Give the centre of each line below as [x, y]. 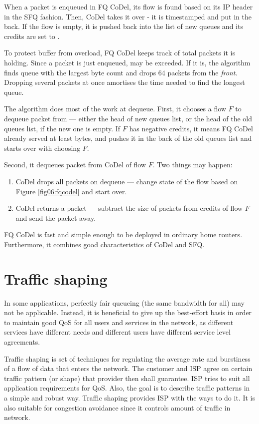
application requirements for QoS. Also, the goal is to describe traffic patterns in [127, 388]
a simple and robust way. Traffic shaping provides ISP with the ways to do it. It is [129, 397]
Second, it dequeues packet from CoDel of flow [75, 165]
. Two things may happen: [193, 165]
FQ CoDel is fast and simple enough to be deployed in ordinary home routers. [123, 234]
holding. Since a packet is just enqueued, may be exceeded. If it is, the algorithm [127, 62]
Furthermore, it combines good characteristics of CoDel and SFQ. [104, 244]
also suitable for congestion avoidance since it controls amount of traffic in [117, 407]
